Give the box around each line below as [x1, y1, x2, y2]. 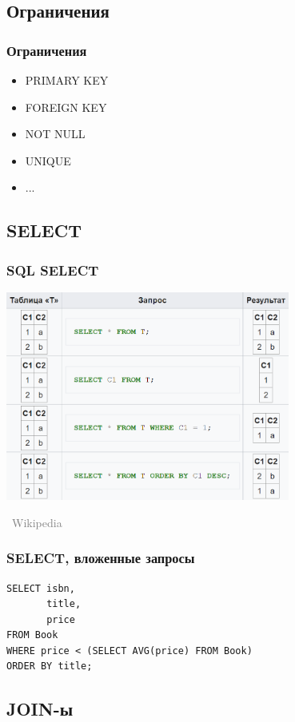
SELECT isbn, [6, 582, 75, 594]
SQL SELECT [6, 260, 99, 280]
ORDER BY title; [6, 661, 93, 672]
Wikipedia [11, 514, 62, 530]
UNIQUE [25, 152, 71, 169]
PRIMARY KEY [25, 72, 109, 88]
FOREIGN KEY [25, 98, 107, 115]
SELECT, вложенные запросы [6, 548, 195, 568]
